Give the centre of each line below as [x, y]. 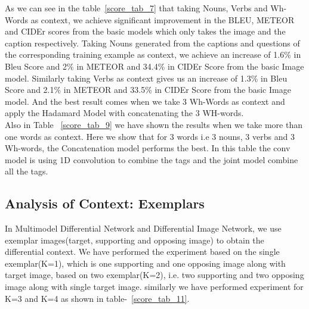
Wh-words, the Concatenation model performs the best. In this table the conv [148, 148]
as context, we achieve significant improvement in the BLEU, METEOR [163, 19]
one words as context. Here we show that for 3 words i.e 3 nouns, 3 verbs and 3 [150, 136]
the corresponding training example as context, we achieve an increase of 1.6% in [153, 54]
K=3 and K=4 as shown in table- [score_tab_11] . [97, 298]
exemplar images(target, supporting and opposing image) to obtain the [135, 240]
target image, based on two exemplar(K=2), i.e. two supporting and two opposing [154, 275]
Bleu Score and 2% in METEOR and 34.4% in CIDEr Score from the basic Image [154, 66]
